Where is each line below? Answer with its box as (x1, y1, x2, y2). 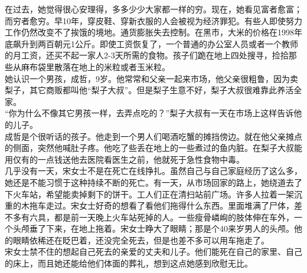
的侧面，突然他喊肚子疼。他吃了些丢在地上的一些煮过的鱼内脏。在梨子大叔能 (5, 142, 302, 154)
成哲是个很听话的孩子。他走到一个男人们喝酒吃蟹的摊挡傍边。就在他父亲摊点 (5, 130, 302, 142)
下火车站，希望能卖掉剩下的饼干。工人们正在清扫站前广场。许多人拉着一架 (5, 188, 294, 200)
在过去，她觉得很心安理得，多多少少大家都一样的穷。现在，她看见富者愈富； (5, 3, 302, 15)
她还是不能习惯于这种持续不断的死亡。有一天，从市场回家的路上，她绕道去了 (5, 176, 302, 188)
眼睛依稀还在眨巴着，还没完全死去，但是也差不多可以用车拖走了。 (12, 233, 269, 246)
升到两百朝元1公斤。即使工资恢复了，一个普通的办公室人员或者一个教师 (21, 37, 298, 50)
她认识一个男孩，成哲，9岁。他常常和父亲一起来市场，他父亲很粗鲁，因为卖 (5, 72, 298, 84)
